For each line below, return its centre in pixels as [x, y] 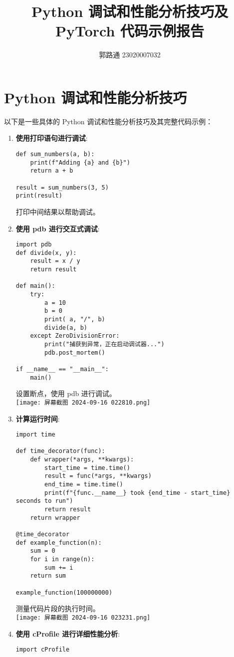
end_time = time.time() [84, 485]
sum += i [59, 567]
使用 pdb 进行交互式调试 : [58, 228]
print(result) [39, 196]
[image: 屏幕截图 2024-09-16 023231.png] [83, 617]
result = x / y [55, 261]
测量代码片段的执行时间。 [58, 608]
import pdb [34, 245]
